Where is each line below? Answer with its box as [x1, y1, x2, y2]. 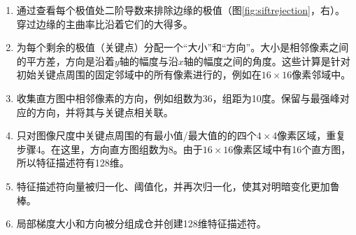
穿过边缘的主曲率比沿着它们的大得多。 [16, 16, 193, 31]
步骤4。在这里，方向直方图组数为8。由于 [16, 141, 203, 156]
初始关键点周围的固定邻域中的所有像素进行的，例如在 [16, 67, 262, 82]
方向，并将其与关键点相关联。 [36, 104, 173, 119]
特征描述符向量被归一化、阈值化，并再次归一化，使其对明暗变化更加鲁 [16, 178, 340, 193]
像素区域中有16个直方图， [233, 141, 351, 156]
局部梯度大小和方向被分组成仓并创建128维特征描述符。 [16, 216, 266, 231]
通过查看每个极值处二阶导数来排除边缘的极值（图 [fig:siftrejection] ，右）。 [16, 3, 345, 17]
